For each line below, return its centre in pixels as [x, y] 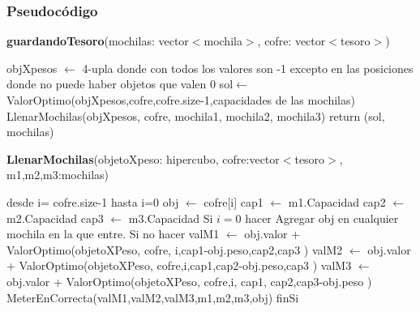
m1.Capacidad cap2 [337, 201]
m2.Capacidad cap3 [55, 218]
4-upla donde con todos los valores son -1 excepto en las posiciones [248, 68]
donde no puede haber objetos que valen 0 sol [120, 84]
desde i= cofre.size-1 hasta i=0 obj [93, 201]
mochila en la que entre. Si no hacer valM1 [113, 234]
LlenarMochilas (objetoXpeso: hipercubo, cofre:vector [143, 158]
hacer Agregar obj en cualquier [322, 218]
